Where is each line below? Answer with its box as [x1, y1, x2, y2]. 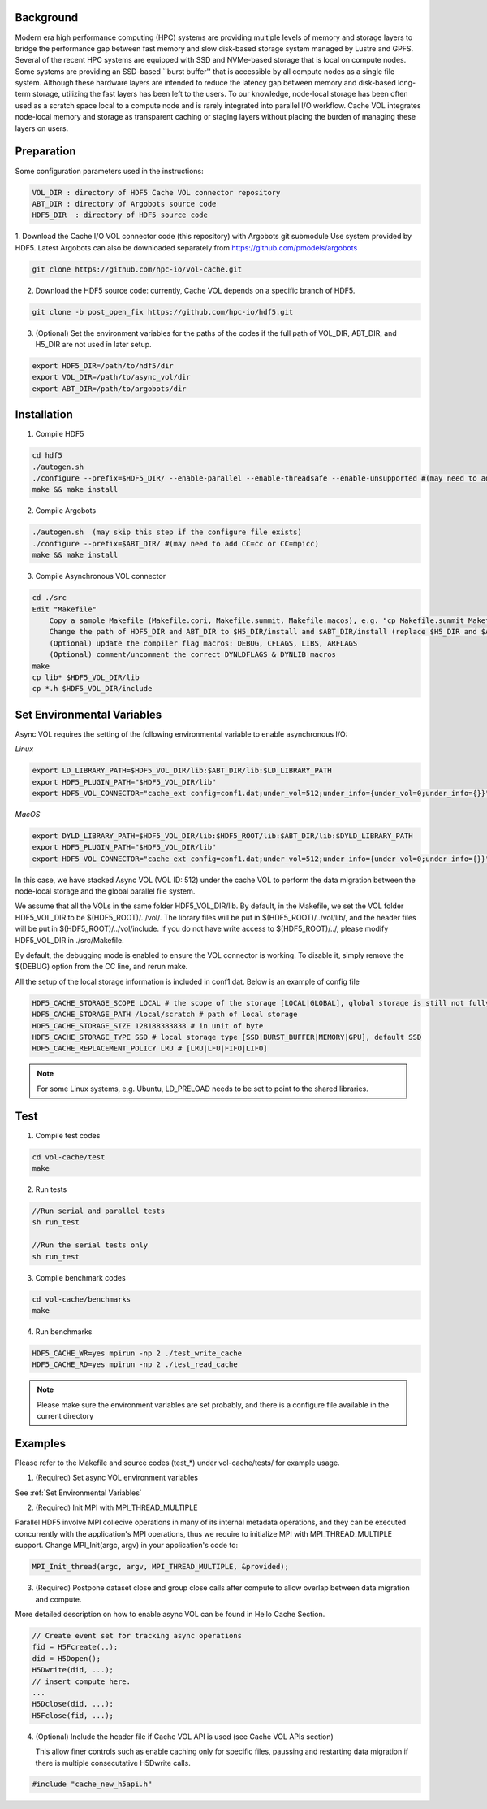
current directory [37, 1411, 94, 1421]
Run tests [35, 1184, 67, 1194]
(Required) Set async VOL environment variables [35, 1472, 199, 1483]
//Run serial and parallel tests [32, 1206, 166, 1215]
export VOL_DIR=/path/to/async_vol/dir [32, 372, 191, 382]
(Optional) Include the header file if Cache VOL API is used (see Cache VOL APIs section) [35, 1732, 334, 1742]
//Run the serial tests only [32, 1241, 149, 1250]
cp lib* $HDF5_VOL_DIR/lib [32, 672, 140, 682]
